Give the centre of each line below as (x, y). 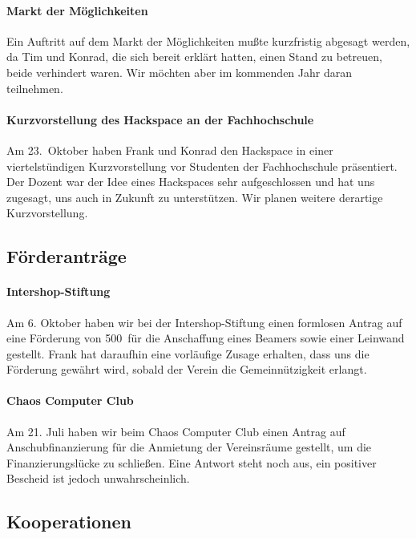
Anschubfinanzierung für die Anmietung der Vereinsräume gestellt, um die (189, 447)
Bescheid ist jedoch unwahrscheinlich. (98, 478)
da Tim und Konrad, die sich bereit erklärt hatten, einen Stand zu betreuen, (194, 57)
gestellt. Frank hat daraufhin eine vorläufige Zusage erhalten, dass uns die (188, 353)
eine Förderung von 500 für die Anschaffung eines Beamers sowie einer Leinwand (206, 338)
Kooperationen (69, 522)
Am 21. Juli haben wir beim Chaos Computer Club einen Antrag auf (176, 431)
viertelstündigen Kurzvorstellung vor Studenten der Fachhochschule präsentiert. (202, 166)
